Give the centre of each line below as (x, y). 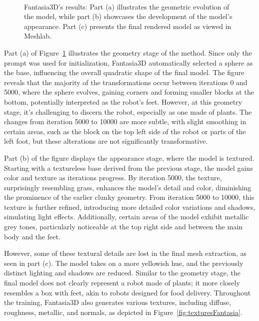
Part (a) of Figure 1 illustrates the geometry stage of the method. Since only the (128, 52)
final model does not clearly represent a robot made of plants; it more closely (122, 283)
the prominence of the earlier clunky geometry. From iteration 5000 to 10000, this (129, 197)
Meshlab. (38, 36)
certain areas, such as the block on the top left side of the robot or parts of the (125, 131)
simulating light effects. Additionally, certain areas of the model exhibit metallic (126, 217)
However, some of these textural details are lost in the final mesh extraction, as (125, 253)
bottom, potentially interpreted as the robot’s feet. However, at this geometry (123, 101)
